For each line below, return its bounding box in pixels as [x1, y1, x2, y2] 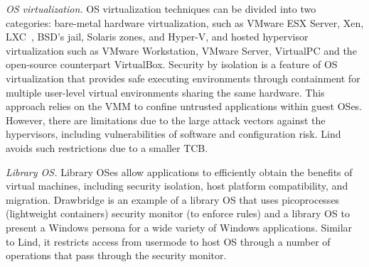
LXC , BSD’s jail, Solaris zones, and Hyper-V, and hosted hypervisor [6, 29, 309, 44]
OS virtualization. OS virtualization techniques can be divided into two [6, 1, 316, 16]
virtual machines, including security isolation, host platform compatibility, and [6, 178, 348, 193]
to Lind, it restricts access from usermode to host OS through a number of [6, 234, 331, 249]
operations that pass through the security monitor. [6, 248, 227, 263]
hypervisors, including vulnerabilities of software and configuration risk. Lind [6, 126, 341, 141]
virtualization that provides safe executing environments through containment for [6, 70, 360, 85]
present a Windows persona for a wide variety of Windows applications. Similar [6, 219, 353, 234]
